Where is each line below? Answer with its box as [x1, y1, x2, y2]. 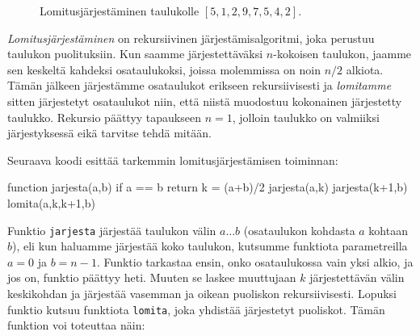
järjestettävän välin [309, 269, 405, 286]
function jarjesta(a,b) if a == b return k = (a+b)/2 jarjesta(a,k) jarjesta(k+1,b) [7, 178, 408, 195]
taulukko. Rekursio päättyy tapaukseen [7, 108, 201, 125]
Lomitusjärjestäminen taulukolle [40, 2, 199, 19]
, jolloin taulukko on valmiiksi [232, 108, 380, 125]
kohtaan [368, 221, 408, 238]
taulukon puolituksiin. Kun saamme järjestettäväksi [7, 45, 263, 62]
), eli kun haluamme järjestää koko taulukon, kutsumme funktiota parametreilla [12, 237, 408, 254]
